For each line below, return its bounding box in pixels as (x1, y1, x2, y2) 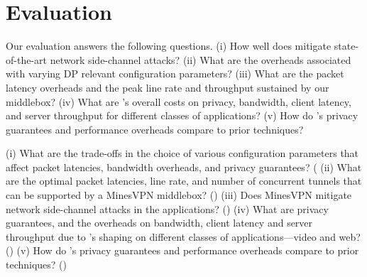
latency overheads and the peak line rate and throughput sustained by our (6, 80, 329, 94)
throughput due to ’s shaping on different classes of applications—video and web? (6, 229, 361, 244)
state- (334, 38, 359, 53)
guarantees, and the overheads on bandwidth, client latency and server (6, 215, 313, 230)
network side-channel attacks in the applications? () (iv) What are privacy (6, 201, 329, 216)
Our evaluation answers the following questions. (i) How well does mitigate (6, 38, 332, 53)
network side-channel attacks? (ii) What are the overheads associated (50, 52, 351, 67)
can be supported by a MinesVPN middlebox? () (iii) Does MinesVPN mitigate (6, 188, 352, 202)
